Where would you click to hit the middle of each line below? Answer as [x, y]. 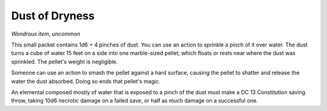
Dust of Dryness [53, 16]
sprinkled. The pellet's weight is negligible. [64, 62]
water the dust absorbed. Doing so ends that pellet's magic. [86, 81]
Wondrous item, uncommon [46, 34]
